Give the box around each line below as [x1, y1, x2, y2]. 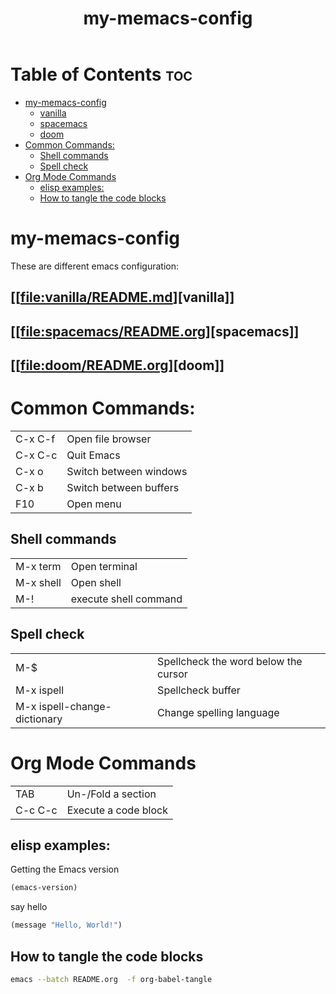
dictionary [15, 712, 63, 726]
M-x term [15, 559, 62, 573]
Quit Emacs [66, 448, 121, 462]
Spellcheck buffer [157, 683, 241, 697]
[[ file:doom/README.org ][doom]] [10, 357, 225, 374]
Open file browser [66, 432, 152, 446]
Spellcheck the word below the [157, 654, 303, 668]
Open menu [66, 497, 122, 511]
